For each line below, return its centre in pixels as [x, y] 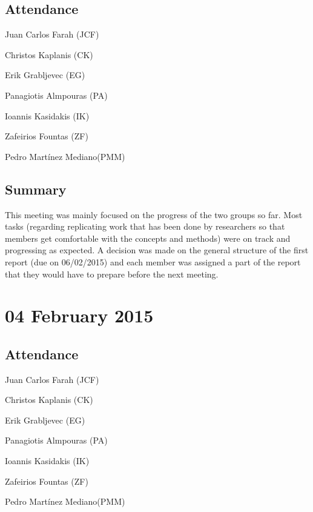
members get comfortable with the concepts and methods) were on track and [148, 238]
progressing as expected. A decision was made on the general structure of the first [157, 250]
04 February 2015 [79, 315]
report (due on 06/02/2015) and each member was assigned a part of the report [153, 261]
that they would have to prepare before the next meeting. [112, 274]
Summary [36, 189]
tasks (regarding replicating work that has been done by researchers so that [145, 226]
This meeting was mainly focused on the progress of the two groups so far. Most [154, 214]
